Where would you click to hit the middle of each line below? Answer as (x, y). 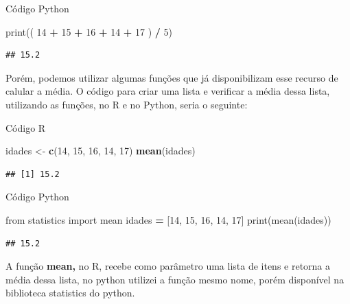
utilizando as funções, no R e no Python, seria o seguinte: (127, 104)
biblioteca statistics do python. (70, 293)
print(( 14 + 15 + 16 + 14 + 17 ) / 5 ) (89, 31)
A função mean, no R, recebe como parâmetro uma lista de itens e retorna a (168, 266)
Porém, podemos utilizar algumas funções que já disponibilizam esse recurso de (172, 77)
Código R (26, 127)
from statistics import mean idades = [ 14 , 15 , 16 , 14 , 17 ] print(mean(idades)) (168, 219)
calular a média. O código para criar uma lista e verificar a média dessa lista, (168, 91)
